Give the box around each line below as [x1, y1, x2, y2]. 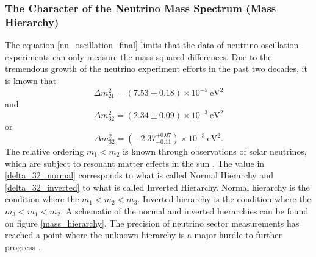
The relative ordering [5, 145, 84, 158]
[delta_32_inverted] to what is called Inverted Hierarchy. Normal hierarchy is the [5, 180, 310, 193]
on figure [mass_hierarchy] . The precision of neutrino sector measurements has [5, 216, 300, 229]
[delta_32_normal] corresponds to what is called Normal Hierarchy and [5, 169, 273, 181]
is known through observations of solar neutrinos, [123, 145, 307, 158]
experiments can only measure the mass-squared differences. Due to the [5, 50, 272, 63]
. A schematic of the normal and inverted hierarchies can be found [60, 204, 309, 217]
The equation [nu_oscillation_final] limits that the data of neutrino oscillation [5, 38, 299, 51]
